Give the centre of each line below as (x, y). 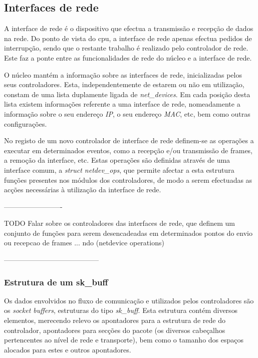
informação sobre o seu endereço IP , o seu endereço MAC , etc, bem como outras (127, 113)
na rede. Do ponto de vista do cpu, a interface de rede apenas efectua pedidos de (128, 38)
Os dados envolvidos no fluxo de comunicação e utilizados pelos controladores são (129, 300)
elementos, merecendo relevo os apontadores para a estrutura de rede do (115, 320)
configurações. (26, 123)
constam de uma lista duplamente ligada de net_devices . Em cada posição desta (127, 94)
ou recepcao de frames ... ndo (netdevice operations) (84, 243)
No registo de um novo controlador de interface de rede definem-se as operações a (129, 140)
